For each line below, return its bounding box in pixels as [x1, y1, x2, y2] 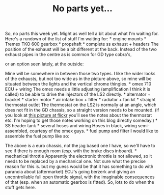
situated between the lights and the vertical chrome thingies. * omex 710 [5, 81, 151, 87]
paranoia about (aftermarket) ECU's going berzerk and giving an [5, 169, 136, 175]
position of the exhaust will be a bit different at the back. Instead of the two [5, 46, 157, 52]
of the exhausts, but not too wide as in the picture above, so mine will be [5, 76, 152, 82]
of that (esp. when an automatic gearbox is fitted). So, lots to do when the [5, 179, 155, 185]
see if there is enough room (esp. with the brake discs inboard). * [5, 148, 137, 154]
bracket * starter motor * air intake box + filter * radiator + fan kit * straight [5, 97, 156, 103]
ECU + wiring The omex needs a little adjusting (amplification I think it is [5, 86, 151, 92]
